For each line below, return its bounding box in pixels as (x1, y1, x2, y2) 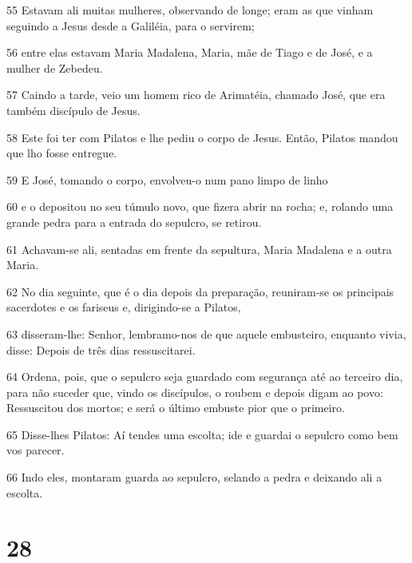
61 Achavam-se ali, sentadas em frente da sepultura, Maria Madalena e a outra (6, 240, 392, 257)
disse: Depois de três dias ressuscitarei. (6, 341, 196, 358)
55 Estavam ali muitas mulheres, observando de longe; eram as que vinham (6, 2, 374, 18)
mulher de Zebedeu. (6, 59, 103, 76)
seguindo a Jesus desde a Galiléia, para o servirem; (6, 17, 255, 34)
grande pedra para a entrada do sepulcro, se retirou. (6, 213, 262, 230)
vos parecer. (6, 442, 65, 458)
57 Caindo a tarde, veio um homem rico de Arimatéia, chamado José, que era (6, 86, 386, 103)
